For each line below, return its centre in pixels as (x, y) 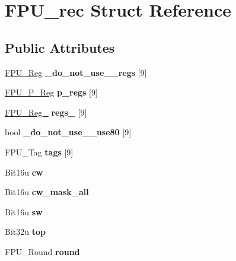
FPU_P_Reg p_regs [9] (51, 92)
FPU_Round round (42, 251)
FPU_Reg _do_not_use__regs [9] (76, 72)
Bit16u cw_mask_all (47, 192)
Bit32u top (25, 232)
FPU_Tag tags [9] (39, 152)
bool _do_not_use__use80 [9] (68, 132)
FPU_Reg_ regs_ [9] (46, 112)
